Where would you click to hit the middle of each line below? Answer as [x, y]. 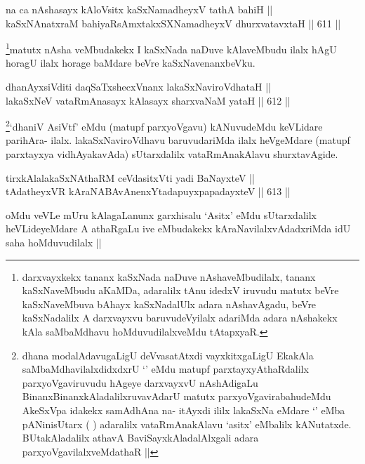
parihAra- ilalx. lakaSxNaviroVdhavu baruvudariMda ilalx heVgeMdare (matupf [178, 140]
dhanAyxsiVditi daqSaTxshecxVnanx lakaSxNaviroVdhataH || [138, 87]
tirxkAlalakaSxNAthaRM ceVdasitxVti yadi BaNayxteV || [130, 177]
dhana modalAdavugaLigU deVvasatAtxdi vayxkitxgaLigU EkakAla [168, 355]
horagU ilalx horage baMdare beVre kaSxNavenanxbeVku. [131, 63]
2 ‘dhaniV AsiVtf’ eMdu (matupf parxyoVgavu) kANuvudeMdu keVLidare [164, 125]
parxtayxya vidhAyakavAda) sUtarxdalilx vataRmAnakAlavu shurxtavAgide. [172, 154]
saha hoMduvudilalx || [54, 243]
